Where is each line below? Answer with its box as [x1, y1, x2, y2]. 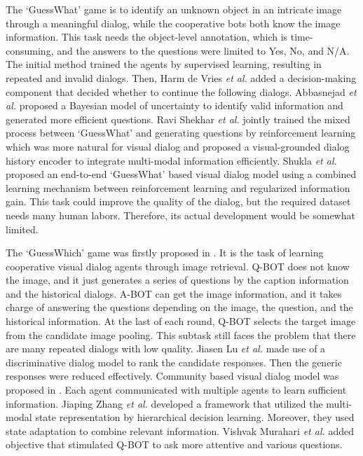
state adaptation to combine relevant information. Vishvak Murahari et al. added [6, 423, 355, 438]
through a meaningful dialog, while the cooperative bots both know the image [6, 15, 341, 30]
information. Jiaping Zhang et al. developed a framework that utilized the [6, 396, 323, 410]
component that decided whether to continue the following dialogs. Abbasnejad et [6, 84, 357, 99]
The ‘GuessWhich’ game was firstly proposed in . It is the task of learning [6, 245, 324, 260]
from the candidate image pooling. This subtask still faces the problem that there [6, 327, 356, 342]
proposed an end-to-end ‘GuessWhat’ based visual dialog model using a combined [6, 167, 357, 181]
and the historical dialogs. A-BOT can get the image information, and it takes [6, 286, 342, 300]
